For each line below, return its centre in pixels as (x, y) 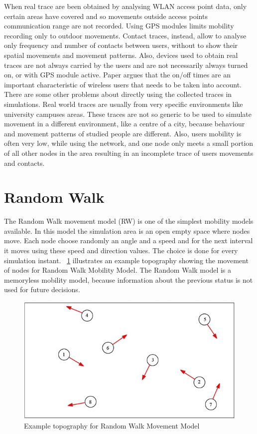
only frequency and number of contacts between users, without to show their (121, 45)
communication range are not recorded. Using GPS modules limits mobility (119, 26)
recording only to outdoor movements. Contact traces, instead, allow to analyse (125, 35)
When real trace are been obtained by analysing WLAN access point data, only (126, 6)
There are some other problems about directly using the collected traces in (118, 94)
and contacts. (24, 163)
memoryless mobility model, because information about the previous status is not (128, 279)
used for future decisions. (42, 289)
